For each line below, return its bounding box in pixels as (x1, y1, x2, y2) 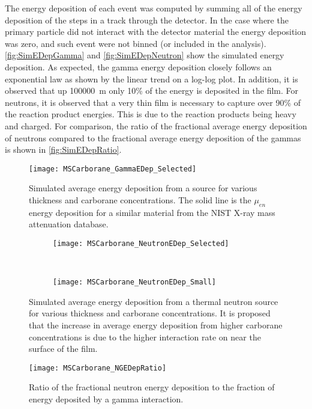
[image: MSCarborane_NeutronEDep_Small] (53, 278, 217, 287)
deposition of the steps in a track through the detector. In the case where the (5, 13, 289, 26)
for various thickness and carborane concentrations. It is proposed (29, 307, 271, 319)
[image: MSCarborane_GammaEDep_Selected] (29, 164, 197, 173)
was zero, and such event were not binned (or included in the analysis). (5, 37, 266, 49)
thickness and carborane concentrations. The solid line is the (29, 193, 251, 206)
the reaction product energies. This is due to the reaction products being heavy (5, 108, 296, 120)
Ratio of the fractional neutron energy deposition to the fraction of (29, 381, 275, 393)
